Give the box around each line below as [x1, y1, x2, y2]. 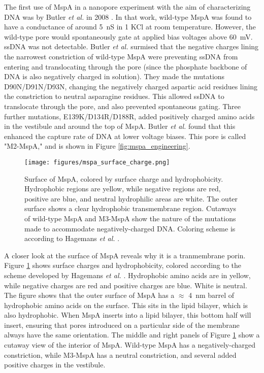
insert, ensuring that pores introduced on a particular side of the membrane [4, 319, 240, 330]
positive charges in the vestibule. [4, 359, 106, 370]
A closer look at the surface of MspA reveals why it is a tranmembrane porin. [4, 250, 246, 260]
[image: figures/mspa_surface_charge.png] [24, 158, 170, 166]
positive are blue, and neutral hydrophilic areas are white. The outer [24, 193, 238, 204]
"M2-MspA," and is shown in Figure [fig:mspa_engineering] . [4, 141, 190, 151]
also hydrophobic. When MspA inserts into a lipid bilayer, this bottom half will [4, 310, 251, 320]
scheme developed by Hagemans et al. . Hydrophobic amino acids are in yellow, [4, 269, 251, 280]
